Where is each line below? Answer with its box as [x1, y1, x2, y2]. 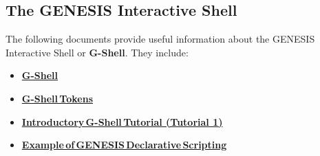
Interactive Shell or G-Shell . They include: [6, 45, 189, 59]
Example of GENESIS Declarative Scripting [21, 137, 227, 152]
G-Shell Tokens [21, 91, 93, 105]
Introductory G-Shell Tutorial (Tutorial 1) [21, 114, 223, 129]
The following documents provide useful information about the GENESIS [6, 32, 315, 46]
